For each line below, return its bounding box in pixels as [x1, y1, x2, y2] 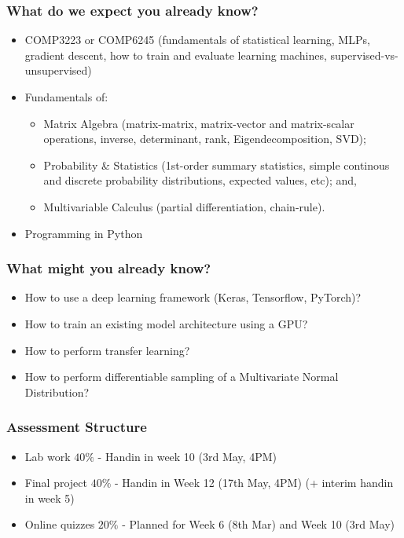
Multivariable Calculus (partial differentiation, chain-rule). [43, 198, 325, 214]
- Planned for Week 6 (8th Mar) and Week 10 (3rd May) [122, 516, 395, 533]
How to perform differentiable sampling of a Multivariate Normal [24, 368, 339, 385]
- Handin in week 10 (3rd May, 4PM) [97, 448, 277, 464]
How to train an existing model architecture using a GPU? [24, 315, 308, 331]
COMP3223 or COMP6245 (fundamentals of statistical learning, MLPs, [24, 31, 370, 48]
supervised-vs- [330, 46, 398, 63]
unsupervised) [24, 62, 92, 79]
